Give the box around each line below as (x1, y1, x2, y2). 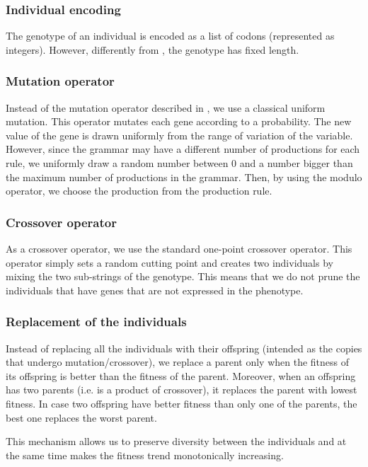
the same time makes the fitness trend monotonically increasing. (6, 447, 284, 462)
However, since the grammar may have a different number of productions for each (6, 142, 360, 156)
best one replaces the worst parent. (6, 410, 157, 425)
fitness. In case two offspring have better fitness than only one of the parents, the (6, 396, 357, 410)
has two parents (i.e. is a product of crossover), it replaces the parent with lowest (6, 382, 357, 397)
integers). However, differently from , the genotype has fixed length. (6, 42, 299, 57)
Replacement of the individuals (6, 313, 187, 330)
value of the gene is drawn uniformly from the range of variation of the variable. (6, 127, 353, 142)
